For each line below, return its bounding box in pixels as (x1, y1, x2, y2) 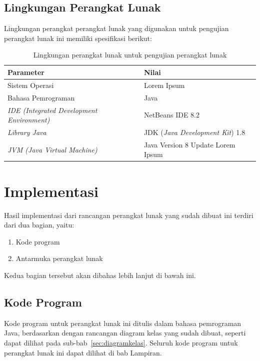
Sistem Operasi (7, 79, 54, 90)
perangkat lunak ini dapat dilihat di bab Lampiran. (4, 347, 162, 357)
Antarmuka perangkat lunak (15, 253, 103, 263)
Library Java (7, 126, 46, 137)
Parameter (7, 66, 44, 77)
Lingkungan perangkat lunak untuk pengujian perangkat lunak (33, 49, 227, 60)
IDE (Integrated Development (7, 104, 97, 115)
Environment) (7, 114, 50, 125)
